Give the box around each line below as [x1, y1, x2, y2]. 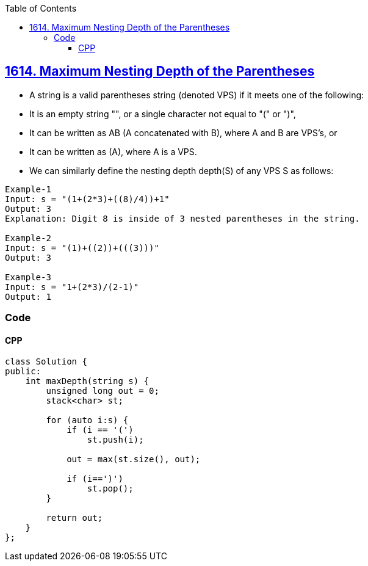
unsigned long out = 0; [46, 386, 159, 396]
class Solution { [5, 357, 87, 367]
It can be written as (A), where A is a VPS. [29, 146, 197, 157]
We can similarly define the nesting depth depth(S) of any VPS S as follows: [29, 165, 334, 176]
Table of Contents [5, 3, 77, 13]
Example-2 [5, 233, 51, 243]
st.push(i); [87, 435, 144, 445]
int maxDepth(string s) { [25, 376, 150, 386]
